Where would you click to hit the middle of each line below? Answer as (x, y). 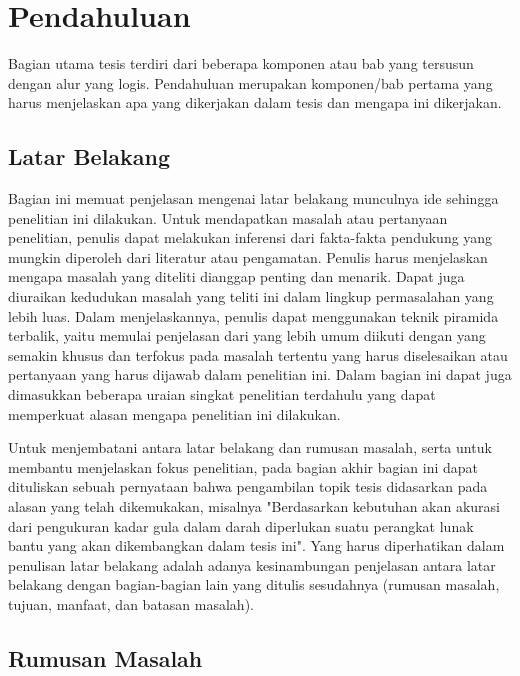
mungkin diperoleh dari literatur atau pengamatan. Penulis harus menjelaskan (248, 256)
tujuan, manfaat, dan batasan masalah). (131, 603)
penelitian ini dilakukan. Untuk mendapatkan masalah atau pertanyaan (228, 217)
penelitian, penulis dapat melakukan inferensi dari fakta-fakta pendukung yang (250, 237)
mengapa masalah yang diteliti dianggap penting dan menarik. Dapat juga (236, 276)
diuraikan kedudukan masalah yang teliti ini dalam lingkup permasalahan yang (251, 296)
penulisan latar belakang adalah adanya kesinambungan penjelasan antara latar (252, 564)
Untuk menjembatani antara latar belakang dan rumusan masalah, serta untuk (250, 447)
